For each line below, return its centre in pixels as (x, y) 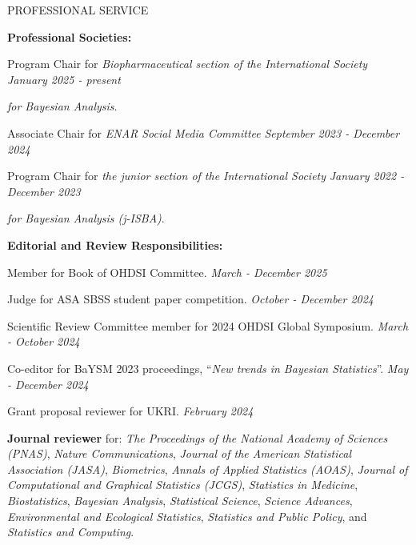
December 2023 (44, 191)
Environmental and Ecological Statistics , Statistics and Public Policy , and (187, 516)
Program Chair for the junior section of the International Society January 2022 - (206, 176)
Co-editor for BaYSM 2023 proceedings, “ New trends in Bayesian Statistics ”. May (208, 368)
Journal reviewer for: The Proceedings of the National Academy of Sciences (198, 437)
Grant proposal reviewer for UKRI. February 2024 (130, 411)
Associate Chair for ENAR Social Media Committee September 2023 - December (204, 132)
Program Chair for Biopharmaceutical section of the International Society (188, 64)
